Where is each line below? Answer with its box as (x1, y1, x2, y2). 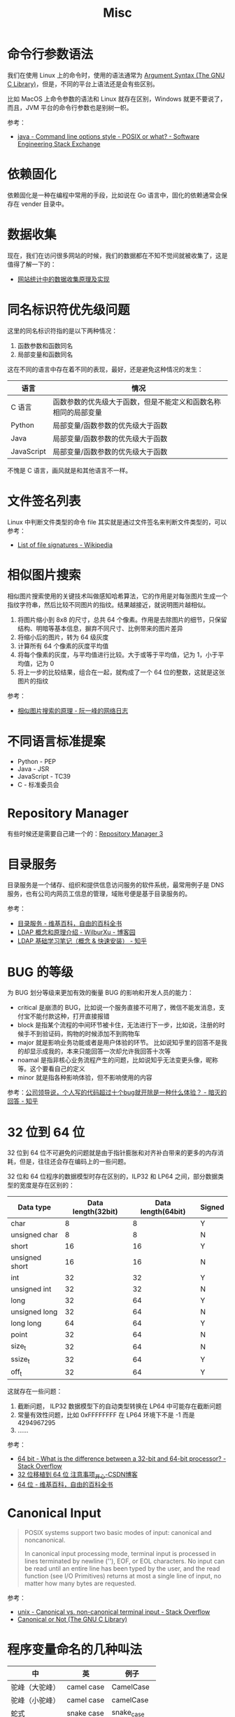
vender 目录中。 (20, 200, 68, 208)
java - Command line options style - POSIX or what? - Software (17, 132, 200, 141)
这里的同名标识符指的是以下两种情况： (7, 326, 117, 335)
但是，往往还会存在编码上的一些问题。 (19, 1158, 130, 1166)
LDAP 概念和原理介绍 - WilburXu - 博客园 (17, 928, 136, 936)
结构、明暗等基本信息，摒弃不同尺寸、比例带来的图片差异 (17, 624, 183, 632)
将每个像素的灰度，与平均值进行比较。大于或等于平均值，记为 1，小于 (17, 650, 218, 659)
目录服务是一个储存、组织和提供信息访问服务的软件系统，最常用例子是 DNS (7, 881, 225, 889)
